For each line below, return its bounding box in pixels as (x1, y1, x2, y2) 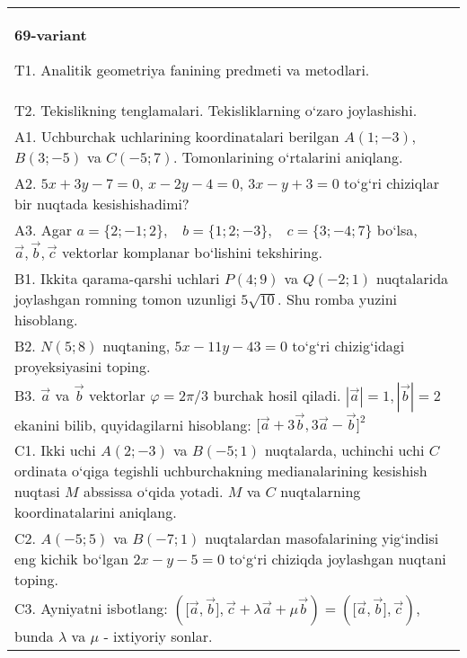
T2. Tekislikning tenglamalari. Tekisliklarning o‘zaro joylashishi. (14, 100, 418, 120)
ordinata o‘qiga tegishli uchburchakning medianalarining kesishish (14, 460, 427, 482)
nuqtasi (14, 481, 60, 502)
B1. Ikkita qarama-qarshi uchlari (14, 267, 220, 289)
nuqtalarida (376, 267, 449, 289)
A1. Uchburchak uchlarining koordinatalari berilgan (14, 126, 339, 147)
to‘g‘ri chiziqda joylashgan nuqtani (229, 548, 446, 570)
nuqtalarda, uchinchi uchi (264, 440, 425, 461)
